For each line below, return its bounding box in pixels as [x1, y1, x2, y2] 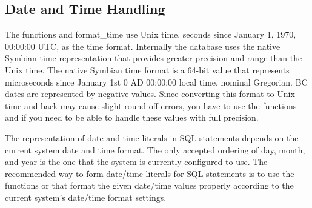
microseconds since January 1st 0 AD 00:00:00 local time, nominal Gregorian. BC [5, 75, 308, 88]
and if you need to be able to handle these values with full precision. [5, 111, 259, 124]
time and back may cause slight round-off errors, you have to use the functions [5, 99, 297, 112]
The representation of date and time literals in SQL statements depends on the [5, 131, 299, 144]
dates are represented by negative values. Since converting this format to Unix [5, 87, 295, 100]
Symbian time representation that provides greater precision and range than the [5, 52, 302, 64]
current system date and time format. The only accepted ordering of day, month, [5, 143, 305, 156]
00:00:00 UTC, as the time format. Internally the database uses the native [5, 39, 280, 52]
